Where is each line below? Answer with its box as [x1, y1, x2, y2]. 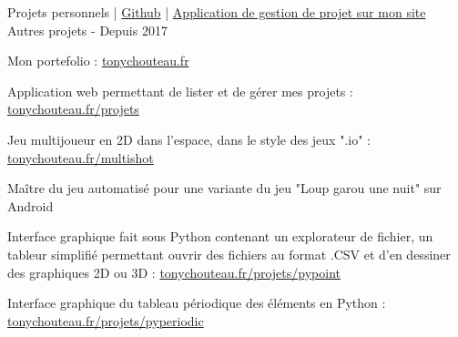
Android [7, 196, 54, 215]
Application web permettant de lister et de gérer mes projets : [7, 81, 353, 100]
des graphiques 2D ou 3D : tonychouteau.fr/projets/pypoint [7, 262, 341, 281]
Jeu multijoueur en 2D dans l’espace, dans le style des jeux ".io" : [7, 129, 371, 148]
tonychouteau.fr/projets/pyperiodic [7, 311, 204, 330]
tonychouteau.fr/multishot [7, 148, 154, 167]
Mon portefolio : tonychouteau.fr [7, 51, 189, 70]
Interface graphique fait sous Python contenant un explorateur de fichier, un [7, 227, 433, 246]
